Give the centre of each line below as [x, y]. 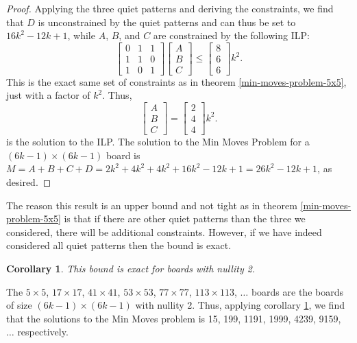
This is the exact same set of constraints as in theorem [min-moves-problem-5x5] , [176, 81]
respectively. [43, 332]
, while [81, 35]
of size [19, 305]
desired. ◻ [29, 181]
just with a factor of [48, 95]
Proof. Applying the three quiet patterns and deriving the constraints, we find [170, 8]
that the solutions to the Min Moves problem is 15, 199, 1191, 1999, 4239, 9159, [174, 318]
